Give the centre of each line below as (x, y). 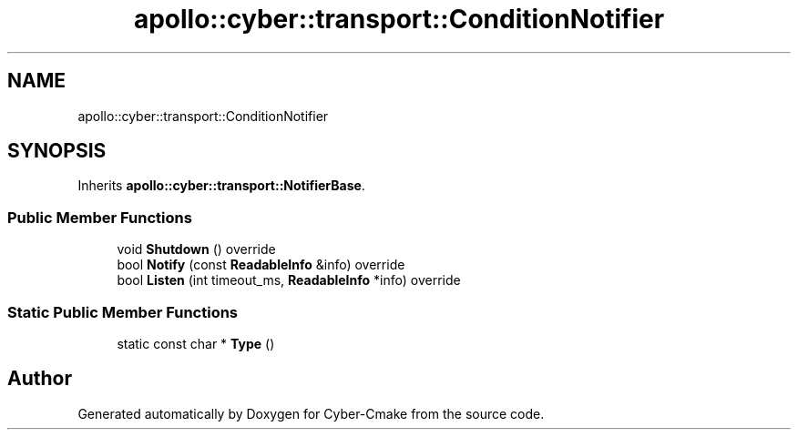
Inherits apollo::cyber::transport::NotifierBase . (221, 186)
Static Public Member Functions (123, 312)
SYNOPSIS (57, 151)
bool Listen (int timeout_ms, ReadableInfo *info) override (289, 280)
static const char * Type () (196, 343)
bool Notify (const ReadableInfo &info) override (261, 265)
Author (40, 379)
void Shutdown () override (196, 249)
